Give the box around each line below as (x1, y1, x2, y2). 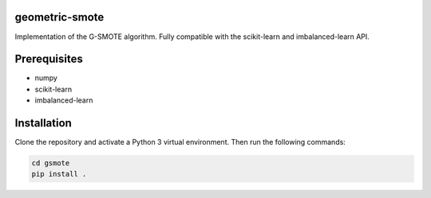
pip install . (31, 169, 87, 179)
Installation (14, 116, 72, 130)
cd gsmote (31, 159, 70, 168)
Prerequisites (14, 52, 83, 66)
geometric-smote (14, 10, 105, 24)
